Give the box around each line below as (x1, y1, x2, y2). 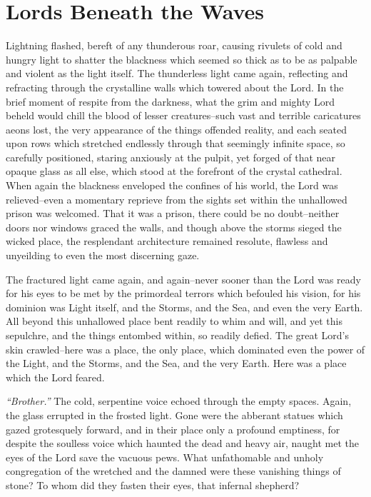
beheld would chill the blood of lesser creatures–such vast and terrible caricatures (6, 108, 361, 123)
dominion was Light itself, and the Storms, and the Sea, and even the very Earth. (6, 299, 363, 314)
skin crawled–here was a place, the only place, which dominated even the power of (6, 341, 365, 356)
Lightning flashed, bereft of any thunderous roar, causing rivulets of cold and (6, 38, 342, 53)
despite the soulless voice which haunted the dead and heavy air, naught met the (6, 436, 359, 451)
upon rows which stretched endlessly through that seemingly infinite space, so (6, 136, 345, 151)
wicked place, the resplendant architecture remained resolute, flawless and (6, 234, 328, 248)
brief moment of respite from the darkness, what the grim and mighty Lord (6, 94, 335, 109)
